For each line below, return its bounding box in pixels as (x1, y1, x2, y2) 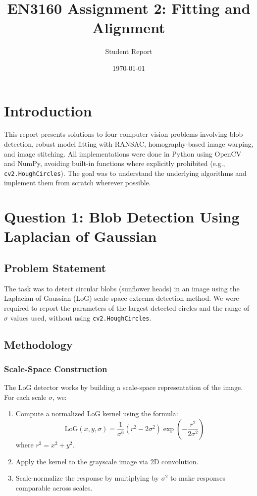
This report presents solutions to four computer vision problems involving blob (4, 129, 243, 139)
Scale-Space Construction (4, 362, 107, 375)
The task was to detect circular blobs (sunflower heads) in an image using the (4, 283, 240, 293)
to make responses (170, 473, 226, 483)
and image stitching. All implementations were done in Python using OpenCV (4, 148, 242, 159)
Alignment (92, 17, 165, 38)
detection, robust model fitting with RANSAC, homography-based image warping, (4, 139, 254, 149)
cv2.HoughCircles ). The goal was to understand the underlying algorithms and (4, 167, 247, 178)
